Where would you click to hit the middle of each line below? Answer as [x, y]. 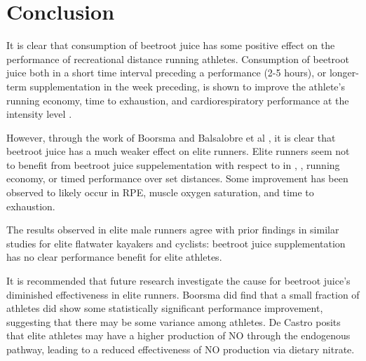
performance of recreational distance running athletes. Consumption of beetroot [178, 59]
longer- [344, 73]
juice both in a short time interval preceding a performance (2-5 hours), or [167, 73]
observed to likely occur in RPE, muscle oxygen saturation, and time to [160, 192]
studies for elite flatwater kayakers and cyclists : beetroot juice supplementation [176, 243]
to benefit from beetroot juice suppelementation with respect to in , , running [173, 164]
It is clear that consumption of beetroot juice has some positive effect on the [171, 45]
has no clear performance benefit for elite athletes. [114, 257]
